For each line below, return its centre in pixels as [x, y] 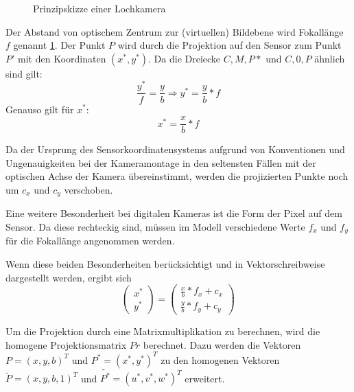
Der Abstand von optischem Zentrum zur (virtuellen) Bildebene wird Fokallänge [175, 31]
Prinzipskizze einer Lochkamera [99, 8]
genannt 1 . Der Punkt [59, 45]
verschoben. [88, 189]
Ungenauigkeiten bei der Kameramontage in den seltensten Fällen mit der [161, 162]
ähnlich [330, 58]
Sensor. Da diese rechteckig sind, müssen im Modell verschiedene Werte [155, 227]
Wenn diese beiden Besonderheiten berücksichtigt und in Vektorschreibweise [165, 264]
